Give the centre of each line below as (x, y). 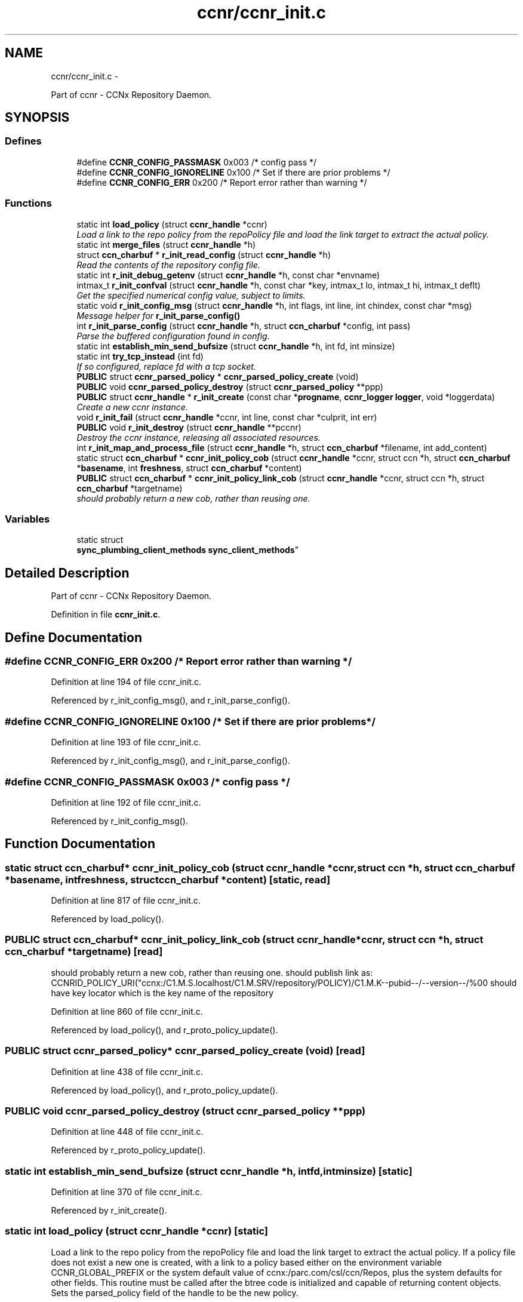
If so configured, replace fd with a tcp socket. (166, 366)
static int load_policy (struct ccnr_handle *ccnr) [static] (136, 1231)
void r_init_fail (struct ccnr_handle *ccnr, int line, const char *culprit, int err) (227, 417)
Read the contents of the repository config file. (168, 265)
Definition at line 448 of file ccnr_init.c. (127, 1132)
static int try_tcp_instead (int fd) (140, 356)
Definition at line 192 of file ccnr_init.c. (126, 802)
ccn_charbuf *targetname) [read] (84, 952)
